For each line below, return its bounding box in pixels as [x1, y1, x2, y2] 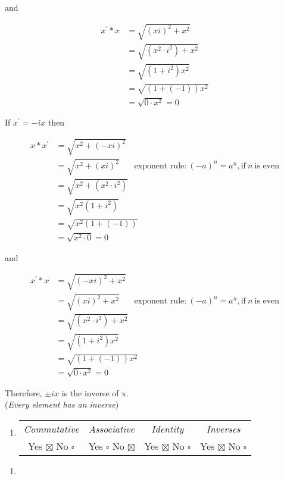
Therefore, [5, 386, 42, 399]
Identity [151, 421, 184, 436]
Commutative [23, 421, 79, 436]
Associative [89, 421, 135, 436]
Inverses [206, 421, 241, 436]
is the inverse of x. [61, 386, 129, 399]
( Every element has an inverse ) [5, 398, 119, 411]
